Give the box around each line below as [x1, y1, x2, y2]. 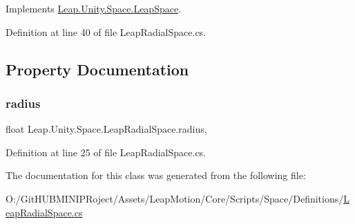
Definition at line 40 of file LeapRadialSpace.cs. [6, 24, 207, 39]
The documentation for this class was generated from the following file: [6, 168, 306, 183]
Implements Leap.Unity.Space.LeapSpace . [6, 1, 182, 15]
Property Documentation [6, 58, 189, 80]
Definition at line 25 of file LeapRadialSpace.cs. [6, 144, 207, 159]
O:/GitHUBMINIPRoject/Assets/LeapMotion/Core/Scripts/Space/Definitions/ [6, 191, 344, 205]
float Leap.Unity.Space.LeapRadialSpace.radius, [6, 122, 207, 136]
